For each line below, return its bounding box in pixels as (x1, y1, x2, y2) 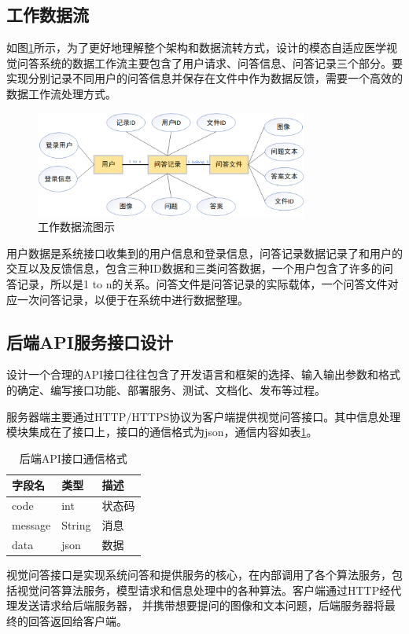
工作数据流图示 (38, 218, 115, 235)
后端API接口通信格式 (19, 449, 127, 466)
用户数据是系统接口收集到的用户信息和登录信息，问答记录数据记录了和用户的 (6, 244, 403, 261)
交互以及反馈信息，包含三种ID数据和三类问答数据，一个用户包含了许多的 (6, 260, 382, 277)
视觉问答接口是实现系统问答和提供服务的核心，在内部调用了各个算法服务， (6, 566, 392, 583)
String (61, 517, 91, 533)
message (12, 517, 51, 533)
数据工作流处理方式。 (6, 85, 116, 101)
